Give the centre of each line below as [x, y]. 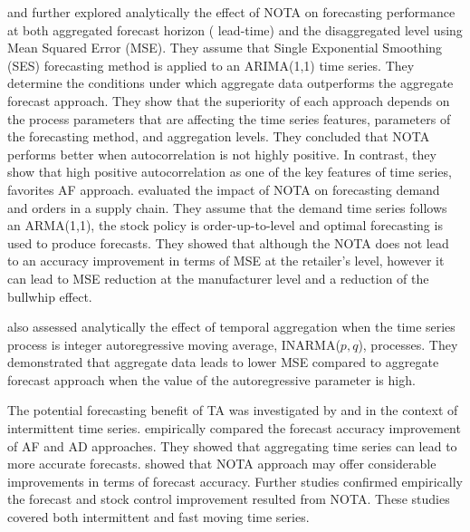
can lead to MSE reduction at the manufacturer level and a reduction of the [218, 278]
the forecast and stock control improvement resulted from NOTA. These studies [229, 499]
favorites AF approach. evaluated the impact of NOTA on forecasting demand [224, 189]
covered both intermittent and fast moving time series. [158, 517]
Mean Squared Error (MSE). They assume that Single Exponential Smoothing [225, 48]
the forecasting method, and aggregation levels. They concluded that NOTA [219, 136]
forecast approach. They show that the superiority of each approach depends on [229, 100]
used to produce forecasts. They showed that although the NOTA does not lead [228, 242]
